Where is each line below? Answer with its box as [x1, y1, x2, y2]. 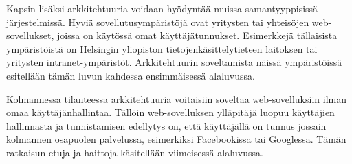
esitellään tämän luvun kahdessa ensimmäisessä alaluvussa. [6, 68, 255, 82]
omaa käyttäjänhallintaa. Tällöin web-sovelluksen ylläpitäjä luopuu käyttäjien [6, 105, 335, 119]
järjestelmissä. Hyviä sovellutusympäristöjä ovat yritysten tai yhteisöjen [6, 14, 309, 29]
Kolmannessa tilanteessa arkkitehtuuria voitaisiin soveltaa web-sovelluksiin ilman [6, 91, 346, 106]
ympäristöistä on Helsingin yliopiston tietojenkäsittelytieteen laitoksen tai [6, 41, 318, 56]
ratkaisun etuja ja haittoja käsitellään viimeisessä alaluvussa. [6, 145, 263, 159]
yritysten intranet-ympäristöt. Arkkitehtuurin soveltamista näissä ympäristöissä [6, 55, 342, 69]
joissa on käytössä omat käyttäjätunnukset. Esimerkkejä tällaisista [57, 28, 338, 43]
